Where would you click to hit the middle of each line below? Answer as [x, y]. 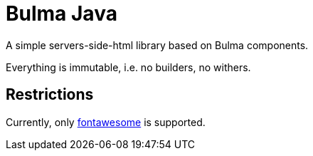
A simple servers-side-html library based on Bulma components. [157, 45]
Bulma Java [62, 14]
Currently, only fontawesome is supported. [106, 122]
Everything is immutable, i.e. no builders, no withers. [128, 67]
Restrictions [50, 95]
